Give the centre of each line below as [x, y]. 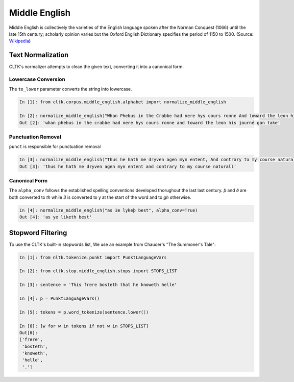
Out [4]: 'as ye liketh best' [56, 217]
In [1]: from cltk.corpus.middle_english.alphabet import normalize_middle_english [123, 102]
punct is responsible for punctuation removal [55, 146]
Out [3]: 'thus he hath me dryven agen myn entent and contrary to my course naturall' [128, 166]
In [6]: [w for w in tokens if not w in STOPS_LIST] [84, 326]
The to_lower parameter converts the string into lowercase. [71, 89]
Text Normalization [39, 55]
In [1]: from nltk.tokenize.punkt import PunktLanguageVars [93, 257]
